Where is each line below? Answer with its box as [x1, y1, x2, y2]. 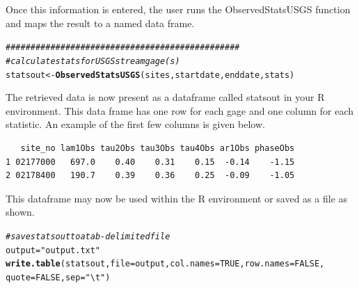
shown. [6, 205, 35, 219]
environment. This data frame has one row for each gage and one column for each [6, 103, 354, 118]
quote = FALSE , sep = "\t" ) [6, 272, 111, 282]
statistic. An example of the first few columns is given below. [6, 117, 265, 131]
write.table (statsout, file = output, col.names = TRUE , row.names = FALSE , [6, 259, 325, 269]
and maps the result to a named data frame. [6, 15, 195, 30]
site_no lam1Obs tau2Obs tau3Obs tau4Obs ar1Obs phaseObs [20, 143, 295, 153]
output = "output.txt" [6, 245, 101, 255]
